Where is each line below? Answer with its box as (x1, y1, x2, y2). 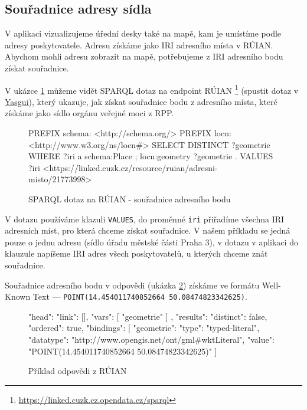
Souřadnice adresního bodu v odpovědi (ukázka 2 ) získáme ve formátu (5, 278, 260, 291)
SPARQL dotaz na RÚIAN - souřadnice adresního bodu (28, 192, 231, 205)
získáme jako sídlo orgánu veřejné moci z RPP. (5, 107, 174, 119)
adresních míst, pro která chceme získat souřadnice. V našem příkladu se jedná (5, 224, 290, 237)
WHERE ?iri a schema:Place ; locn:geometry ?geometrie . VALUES (28, 150, 273, 162)
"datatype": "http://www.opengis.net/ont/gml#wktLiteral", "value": (28, 333, 275, 346)
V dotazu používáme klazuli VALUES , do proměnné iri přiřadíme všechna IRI (5, 212, 285, 225)
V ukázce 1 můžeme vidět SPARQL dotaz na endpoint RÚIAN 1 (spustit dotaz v (5, 82, 299, 96)
